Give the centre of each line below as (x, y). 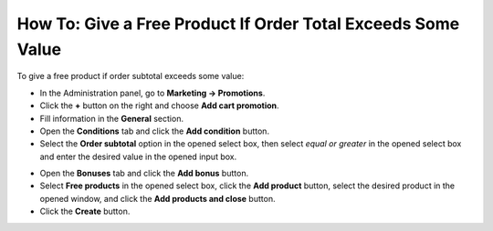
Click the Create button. (85, 211)
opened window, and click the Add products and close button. (157, 198)
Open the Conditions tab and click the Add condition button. (154, 131)
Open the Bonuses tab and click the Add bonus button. (144, 174)
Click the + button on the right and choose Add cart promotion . (159, 105)
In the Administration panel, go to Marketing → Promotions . (152, 93)
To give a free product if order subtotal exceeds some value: (131, 76)
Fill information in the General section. (112, 118)
